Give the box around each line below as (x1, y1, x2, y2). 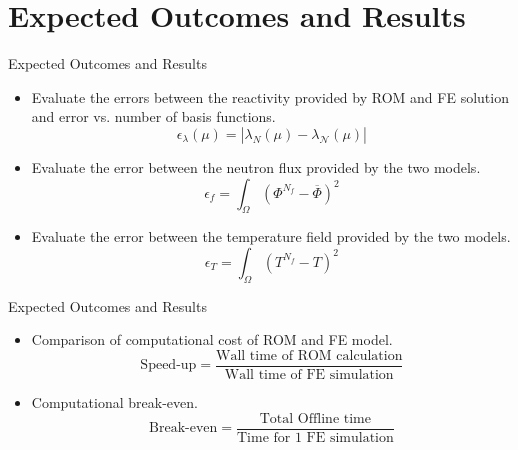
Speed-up (140, 358, 197, 373)
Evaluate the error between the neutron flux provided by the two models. (31, 156, 481, 177)
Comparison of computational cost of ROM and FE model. (31, 329, 393, 350)
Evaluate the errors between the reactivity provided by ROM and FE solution (31, 86, 509, 107)
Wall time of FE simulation (224, 367, 394, 382)
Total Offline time (259, 411, 371, 426)
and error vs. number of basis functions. (31, 106, 276, 127)
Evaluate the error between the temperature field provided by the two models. (31, 226, 511, 247)
